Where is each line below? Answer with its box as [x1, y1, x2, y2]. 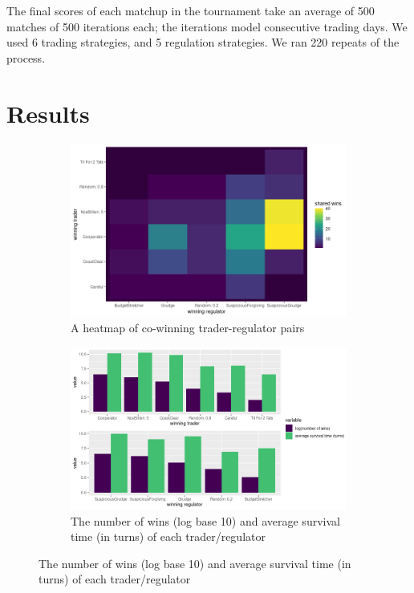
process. [6, 49, 46, 66]
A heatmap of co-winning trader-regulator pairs [71, 319, 305, 336]
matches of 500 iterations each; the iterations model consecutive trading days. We [6, 18, 408, 35]
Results [6, 96, 90, 129]
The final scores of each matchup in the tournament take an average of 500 [6, 2, 375, 18]
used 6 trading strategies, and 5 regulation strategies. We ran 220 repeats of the [6, 34, 400, 51]
